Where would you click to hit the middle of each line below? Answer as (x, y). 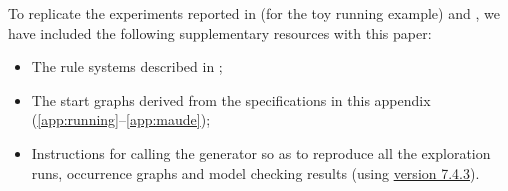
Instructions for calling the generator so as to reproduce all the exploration (261, 152)
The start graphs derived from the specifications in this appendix (231, 99)
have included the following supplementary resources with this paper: (220, 32)
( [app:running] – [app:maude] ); (121, 119)
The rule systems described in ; (127, 66)
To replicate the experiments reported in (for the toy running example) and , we (254, 13)
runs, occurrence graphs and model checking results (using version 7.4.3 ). (255, 172)
